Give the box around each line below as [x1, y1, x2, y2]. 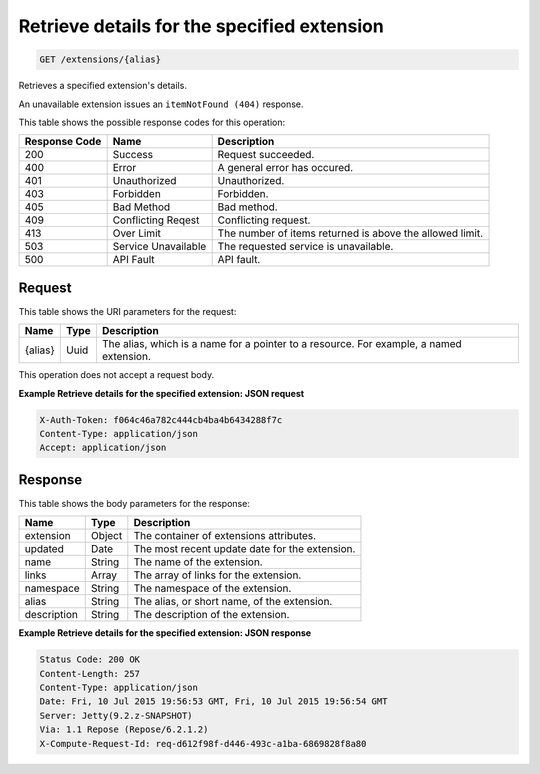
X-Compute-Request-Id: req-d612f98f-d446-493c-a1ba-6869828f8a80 [39, 738, 367, 749]
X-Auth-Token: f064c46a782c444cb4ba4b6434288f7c [39, 414, 283, 425]
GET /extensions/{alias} [39, 54, 162, 65]
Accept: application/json [39, 442, 167, 454]
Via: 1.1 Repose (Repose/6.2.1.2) [39, 724, 209, 735]
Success [112, 148, 154, 162]
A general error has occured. [217, 161, 354, 175]
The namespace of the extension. [133, 581, 292, 595]
